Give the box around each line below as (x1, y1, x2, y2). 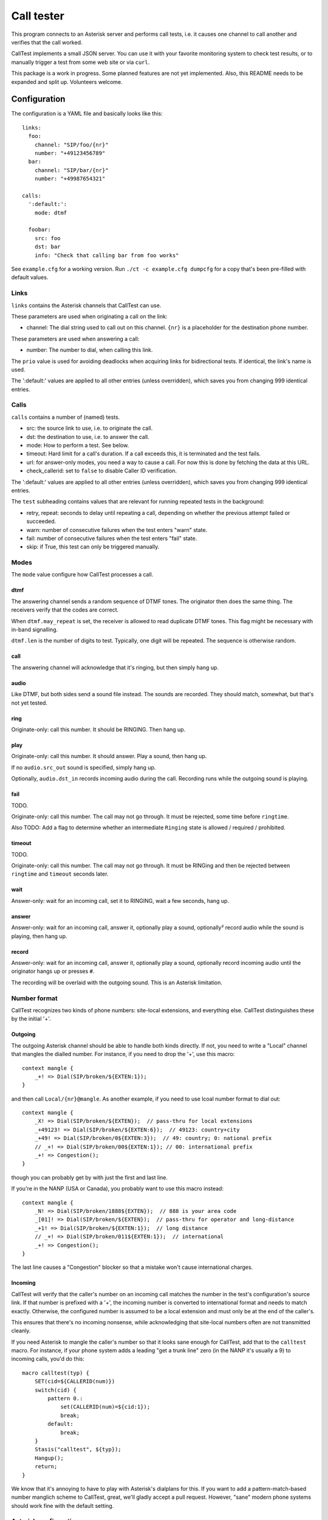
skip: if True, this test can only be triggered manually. (26, 543, 160, 550)
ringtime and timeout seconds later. (11, 870, 109, 878)
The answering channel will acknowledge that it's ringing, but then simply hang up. (11, 663, 219, 671)
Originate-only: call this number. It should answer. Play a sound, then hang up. (11, 753, 207, 760)
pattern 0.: (47, 1395, 83, 1402)
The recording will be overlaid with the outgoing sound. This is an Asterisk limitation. (11, 979, 223, 986)
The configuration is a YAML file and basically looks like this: (11, 110, 163, 117)
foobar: (28, 226, 51, 233)
